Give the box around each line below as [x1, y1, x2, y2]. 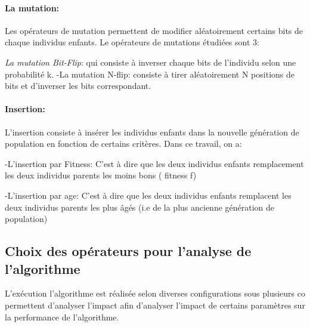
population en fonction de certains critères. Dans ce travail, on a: [5, 137, 242, 150]
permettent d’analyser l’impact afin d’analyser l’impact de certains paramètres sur [5, 298, 305, 311]
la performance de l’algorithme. [5, 310, 119, 323]
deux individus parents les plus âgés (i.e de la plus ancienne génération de [5, 200, 275, 213]
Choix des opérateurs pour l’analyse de [5, 242, 252, 260]
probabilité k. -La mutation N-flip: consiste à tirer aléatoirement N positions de [5, 67, 294, 80]
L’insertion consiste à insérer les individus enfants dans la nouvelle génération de [5, 125, 299, 138]
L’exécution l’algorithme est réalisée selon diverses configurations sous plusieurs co [5, 287, 305, 300]
